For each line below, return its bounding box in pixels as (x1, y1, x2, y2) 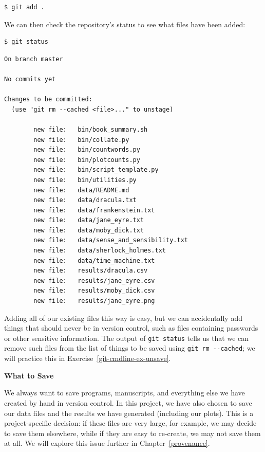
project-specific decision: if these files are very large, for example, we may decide (4, 418, 257, 428)
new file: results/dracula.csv (33, 267, 148, 275)
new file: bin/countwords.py (33, 146, 140, 154)
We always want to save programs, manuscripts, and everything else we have (4, 387, 245, 398)
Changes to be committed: (4, 96, 92, 103)
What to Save (4, 370, 54, 381)
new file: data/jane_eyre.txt (33, 216, 144, 224)
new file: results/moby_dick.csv (33, 287, 155, 295)
